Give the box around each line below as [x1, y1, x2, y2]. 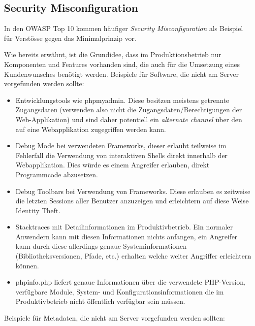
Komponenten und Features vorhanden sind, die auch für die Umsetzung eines [4, 59, 240, 69]
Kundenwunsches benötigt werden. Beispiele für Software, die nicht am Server [4, 68, 239, 79]
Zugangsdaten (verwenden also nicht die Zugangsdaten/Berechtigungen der [15, 104, 242, 115]
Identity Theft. [15, 205, 61, 215]
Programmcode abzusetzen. [15, 169, 98, 179]
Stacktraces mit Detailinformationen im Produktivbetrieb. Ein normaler [15, 222, 233, 232]
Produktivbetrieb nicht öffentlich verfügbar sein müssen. [15, 296, 185, 306]
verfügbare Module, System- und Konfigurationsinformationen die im [15, 286, 224, 296]
